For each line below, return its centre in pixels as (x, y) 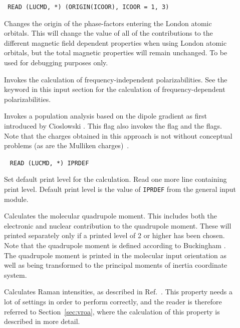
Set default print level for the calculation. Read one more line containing (115, 179)
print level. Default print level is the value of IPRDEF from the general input (120, 189)
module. (16, 199)
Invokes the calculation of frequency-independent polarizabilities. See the (116, 79)
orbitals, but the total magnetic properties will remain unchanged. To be (116, 52)
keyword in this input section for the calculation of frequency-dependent (115, 89)
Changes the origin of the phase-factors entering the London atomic (108, 23)
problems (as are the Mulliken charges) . (67, 145)
